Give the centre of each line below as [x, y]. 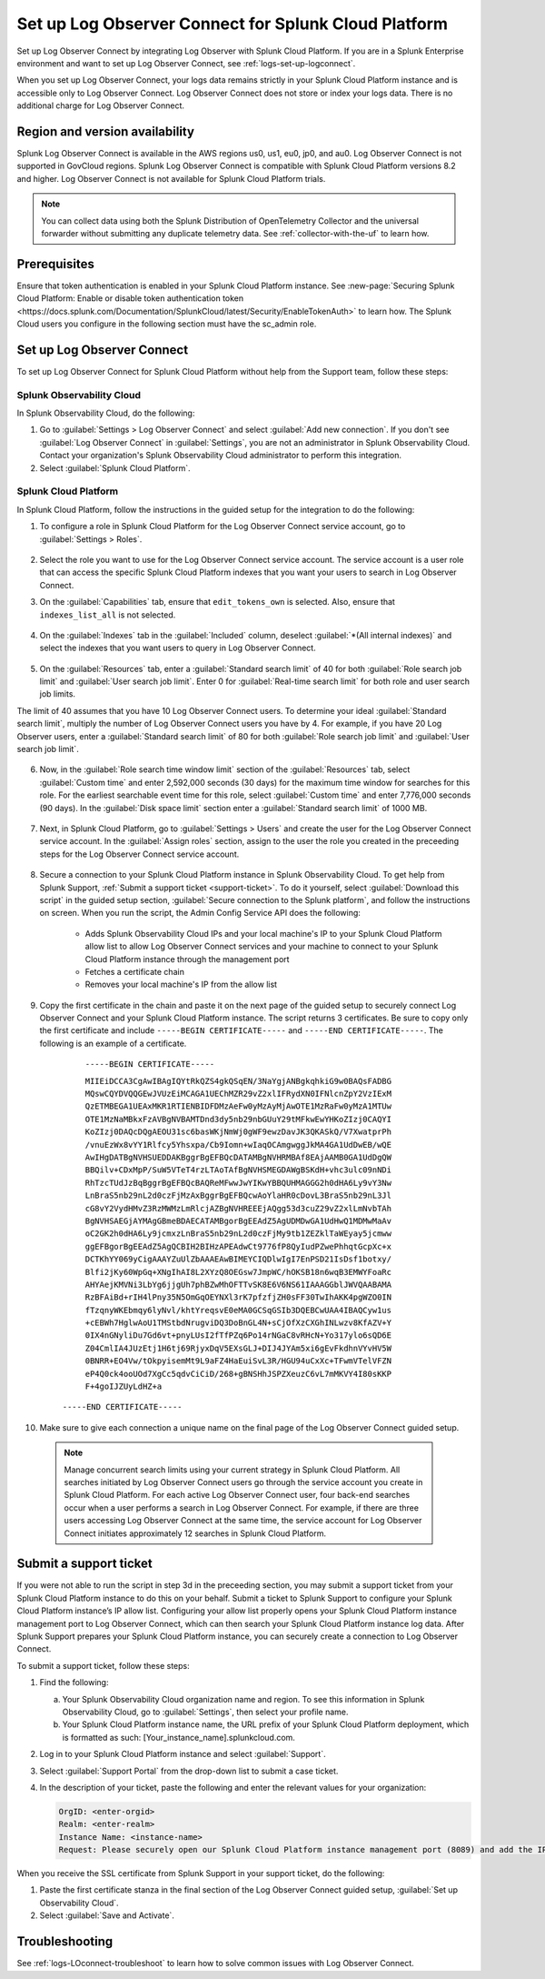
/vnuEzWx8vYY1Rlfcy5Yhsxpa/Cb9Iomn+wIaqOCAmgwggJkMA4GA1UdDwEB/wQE [238, 1145]
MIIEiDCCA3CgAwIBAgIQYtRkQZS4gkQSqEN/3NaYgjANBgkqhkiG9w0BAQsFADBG [238, 1081]
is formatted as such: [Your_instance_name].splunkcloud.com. [178, 1737]
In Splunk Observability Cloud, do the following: [106, 413]
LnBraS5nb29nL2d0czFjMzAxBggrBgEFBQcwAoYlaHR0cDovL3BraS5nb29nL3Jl [238, 1195]
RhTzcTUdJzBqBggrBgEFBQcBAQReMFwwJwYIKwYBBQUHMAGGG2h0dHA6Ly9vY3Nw [238, 1183]
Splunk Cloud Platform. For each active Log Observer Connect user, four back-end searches [237, 1495]
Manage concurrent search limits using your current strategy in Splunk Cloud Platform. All [232, 1470]
